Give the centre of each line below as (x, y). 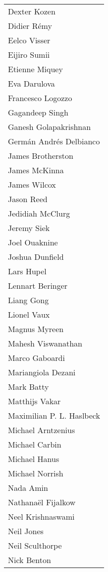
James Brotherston (41, 156)
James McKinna (36, 170)
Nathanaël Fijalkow (42, 502)
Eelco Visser (29, 40)
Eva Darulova (31, 83)
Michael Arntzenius (42, 430)
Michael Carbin (35, 444)
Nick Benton (29, 560)
